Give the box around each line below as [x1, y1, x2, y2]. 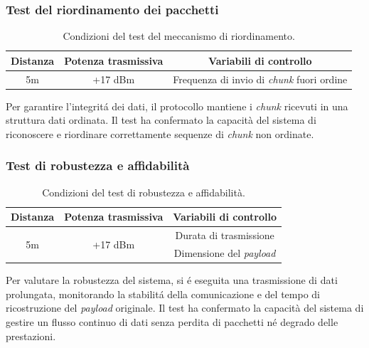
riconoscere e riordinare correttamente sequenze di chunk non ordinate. [6, 126, 314, 141]
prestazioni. [6, 328, 56, 343]
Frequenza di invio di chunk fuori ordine [173, 71, 348, 86]
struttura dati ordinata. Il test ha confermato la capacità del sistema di [6, 112, 316, 127]
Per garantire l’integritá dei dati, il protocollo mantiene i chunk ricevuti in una [6, 98, 348, 113]
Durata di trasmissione [175, 228, 274, 243]
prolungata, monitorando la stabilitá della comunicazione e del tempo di [6, 286, 320, 301]
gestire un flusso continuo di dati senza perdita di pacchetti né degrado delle [6, 314, 338, 329]
